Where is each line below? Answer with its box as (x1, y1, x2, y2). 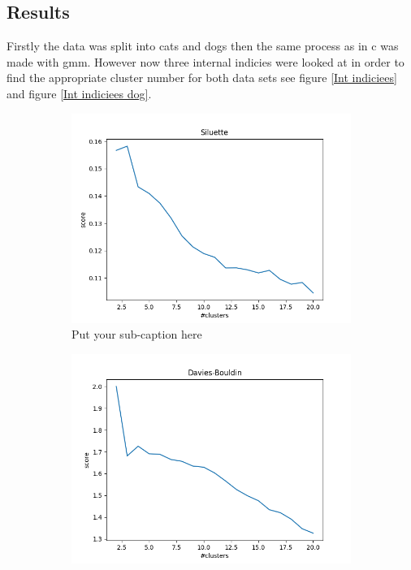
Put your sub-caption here (71, 326, 202, 343)
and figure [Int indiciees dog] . (6, 84, 152, 101)
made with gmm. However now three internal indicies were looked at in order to (6, 53, 405, 70)
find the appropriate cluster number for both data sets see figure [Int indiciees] (6, 69, 397, 86)
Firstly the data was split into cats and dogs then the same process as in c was (6, 37, 399, 54)
